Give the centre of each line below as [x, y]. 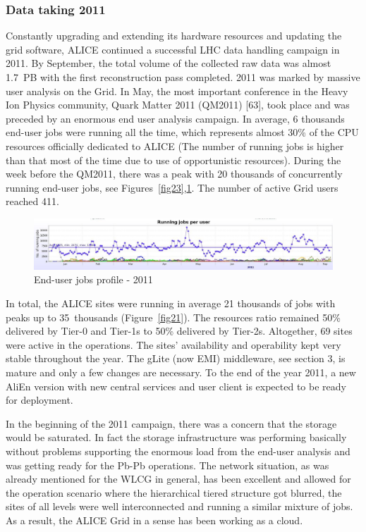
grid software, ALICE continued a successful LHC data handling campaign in [173, 49]
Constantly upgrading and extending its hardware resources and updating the [174, 36]
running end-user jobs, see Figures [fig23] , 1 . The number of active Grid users [172, 187]
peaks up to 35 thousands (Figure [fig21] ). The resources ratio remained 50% [173, 317]
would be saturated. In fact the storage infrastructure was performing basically [176, 437]
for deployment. [39, 400]
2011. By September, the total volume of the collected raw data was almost [169, 63]
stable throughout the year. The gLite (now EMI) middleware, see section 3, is [176, 358]
